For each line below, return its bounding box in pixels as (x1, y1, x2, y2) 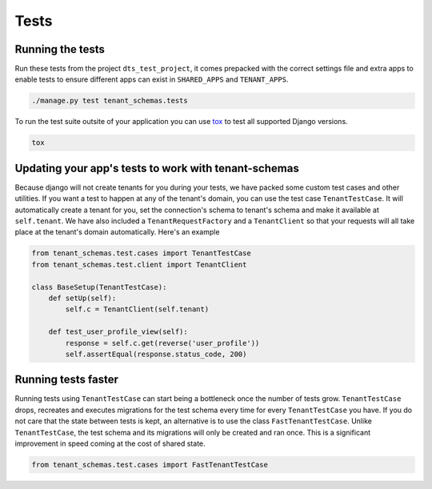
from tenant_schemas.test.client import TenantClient (31, 260, 247, 269)
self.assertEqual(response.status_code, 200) (65, 349, 247, 359)
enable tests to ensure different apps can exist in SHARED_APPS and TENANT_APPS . (14, 74, 289, 84)
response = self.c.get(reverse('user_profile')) (65, 339, 260, 347)
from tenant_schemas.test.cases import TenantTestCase (31, 249, 251, 258)
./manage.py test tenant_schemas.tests (31, 96, 188, 106)
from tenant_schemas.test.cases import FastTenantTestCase (31, 460, 268, 470)
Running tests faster (14, 373, 119, 387)
